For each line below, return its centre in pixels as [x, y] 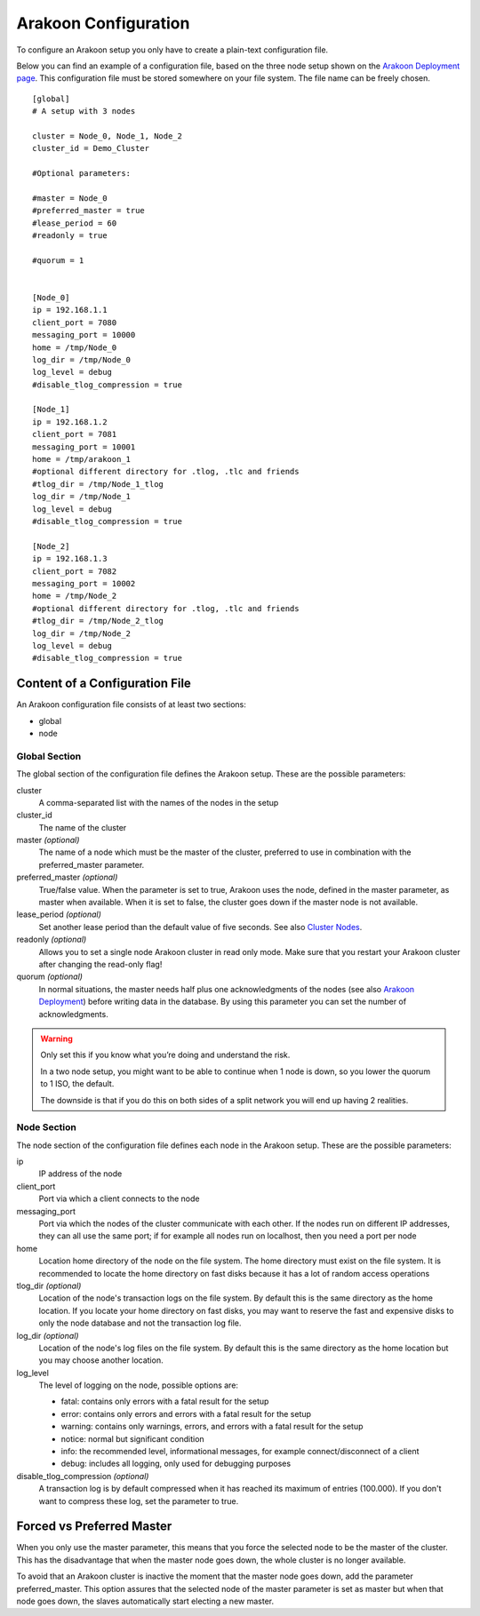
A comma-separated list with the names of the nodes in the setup [159, 802]
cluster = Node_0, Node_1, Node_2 [107, 136]
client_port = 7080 [75, 322]
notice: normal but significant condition [132, 1438]
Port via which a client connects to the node [119, 1198]
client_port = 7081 [75, 434]
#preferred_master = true [89, 211]
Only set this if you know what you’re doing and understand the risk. [165, 1055]
